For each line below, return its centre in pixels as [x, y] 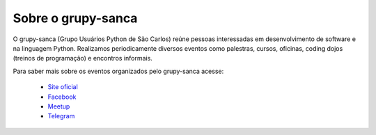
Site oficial [63, 87]
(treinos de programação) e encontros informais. [83, 58]
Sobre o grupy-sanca [75, 18]
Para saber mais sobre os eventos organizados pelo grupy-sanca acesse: [118, 71]
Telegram [61, 116]
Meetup [59, 106]
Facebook [62, 97]
